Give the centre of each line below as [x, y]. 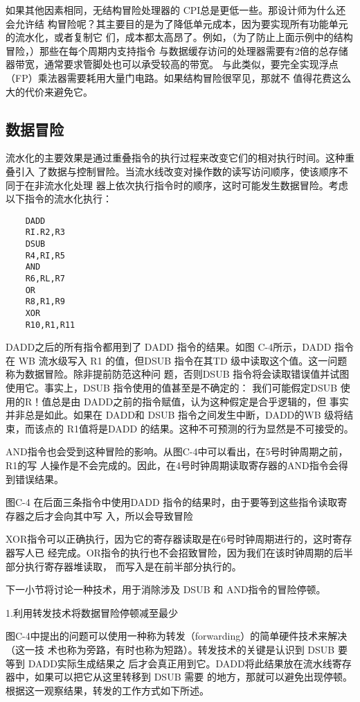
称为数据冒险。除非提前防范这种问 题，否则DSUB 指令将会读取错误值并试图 [178, 374]
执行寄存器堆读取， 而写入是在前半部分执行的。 [133, 566]
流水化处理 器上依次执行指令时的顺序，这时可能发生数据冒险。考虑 [196, 185]
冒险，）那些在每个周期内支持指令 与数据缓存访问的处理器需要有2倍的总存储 [177, 50]
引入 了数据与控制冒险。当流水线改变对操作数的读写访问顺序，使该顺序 [177, 171]
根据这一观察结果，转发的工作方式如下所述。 [107, 690]
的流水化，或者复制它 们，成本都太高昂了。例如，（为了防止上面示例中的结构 [179, 37]
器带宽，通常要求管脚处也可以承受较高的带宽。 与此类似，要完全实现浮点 [172, 64]
